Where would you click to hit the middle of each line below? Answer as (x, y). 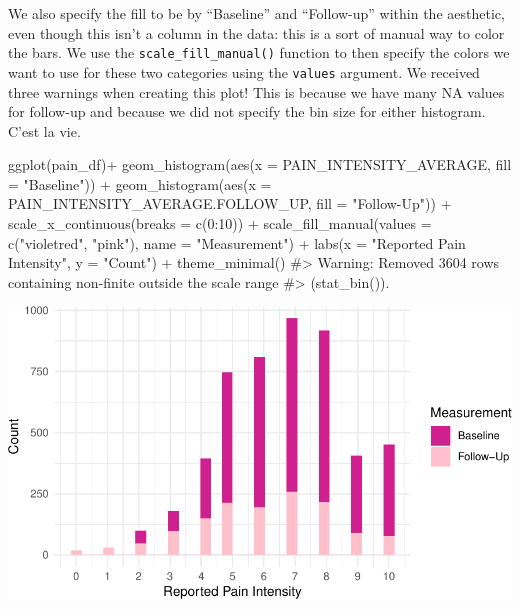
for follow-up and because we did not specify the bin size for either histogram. (247, 111)
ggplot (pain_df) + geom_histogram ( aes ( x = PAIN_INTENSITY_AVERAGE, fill (260, 164)
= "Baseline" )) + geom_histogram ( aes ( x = (140, 183)
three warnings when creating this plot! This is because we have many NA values (256, 91)
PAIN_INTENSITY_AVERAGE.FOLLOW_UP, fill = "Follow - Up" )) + (230, 203)
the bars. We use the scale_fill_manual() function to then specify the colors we (259, 52)
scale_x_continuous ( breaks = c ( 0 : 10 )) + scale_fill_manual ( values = (220, 223)
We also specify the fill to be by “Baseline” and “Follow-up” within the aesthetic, (256, 13)
